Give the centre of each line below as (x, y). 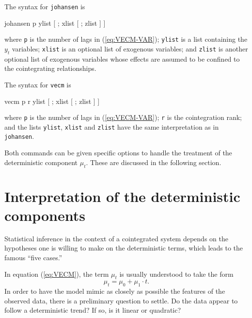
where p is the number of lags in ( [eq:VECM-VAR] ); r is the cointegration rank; (123, 117)
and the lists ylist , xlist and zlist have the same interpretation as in (112, 126)
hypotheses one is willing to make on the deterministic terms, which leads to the (124, 248)
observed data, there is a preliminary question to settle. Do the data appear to (121, 300)
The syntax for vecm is (38, 84)
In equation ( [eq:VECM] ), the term (57, 274)
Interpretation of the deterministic (122, 196)
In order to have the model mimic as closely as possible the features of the (115, 291)
